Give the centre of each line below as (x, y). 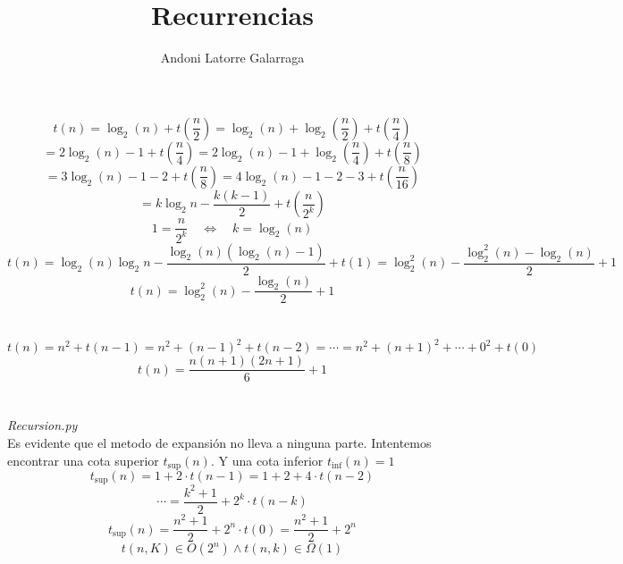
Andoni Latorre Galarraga (232, 58)
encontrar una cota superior (83, 460)
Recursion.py (42, 425)
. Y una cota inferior (267, 460)
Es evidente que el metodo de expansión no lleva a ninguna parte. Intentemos (219, 442)
